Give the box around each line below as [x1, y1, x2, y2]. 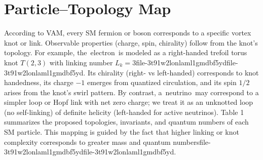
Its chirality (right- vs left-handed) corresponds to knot [87, 67, 259, 77]
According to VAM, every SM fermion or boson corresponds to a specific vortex [4, 27, 251, 38]
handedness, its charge [4, 77, 73, 88]
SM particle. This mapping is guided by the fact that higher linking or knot [4, 127, 239, 137]
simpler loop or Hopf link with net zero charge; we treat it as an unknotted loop [4, 97, 253, 107]
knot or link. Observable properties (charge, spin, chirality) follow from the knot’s [4, 37, 258, 48]
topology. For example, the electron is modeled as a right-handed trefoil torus [4, 47, 247, 58]
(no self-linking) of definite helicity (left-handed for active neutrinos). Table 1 [4, 106, 244, 117]
